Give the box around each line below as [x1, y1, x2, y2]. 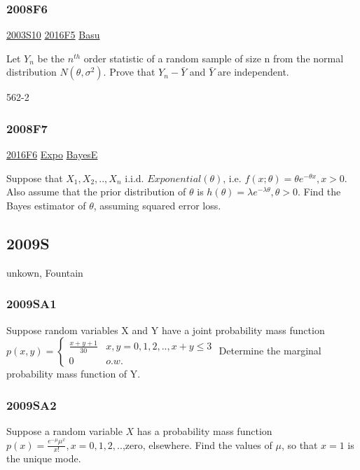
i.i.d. [125, 170, 144, 185]
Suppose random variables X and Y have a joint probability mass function [6, 322, 325, 337]
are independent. [217, 64, 289, 79]
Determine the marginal [219, 343, 321, 358]
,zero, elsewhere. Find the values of [122, 437, 272, 452]
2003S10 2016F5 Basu [6, 27, 100, 42]
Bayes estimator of [6, 198, 86, 212]
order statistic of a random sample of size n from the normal [83, 50, 344, 65]
